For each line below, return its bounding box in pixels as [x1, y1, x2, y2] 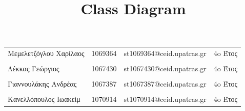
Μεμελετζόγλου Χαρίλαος [8, 48, 85, 59]
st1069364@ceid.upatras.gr [124, 48, 207, 59]
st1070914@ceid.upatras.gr [124, 94, 207, 104]
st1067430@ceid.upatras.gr [124, 63, 207, 74]
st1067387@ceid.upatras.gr [124, 78, 207, 89]
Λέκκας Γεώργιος [8, 63, 59, 74]
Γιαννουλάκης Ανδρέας [8, 78, 77, 89]
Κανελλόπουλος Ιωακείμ [8, 94, 80, 104]
